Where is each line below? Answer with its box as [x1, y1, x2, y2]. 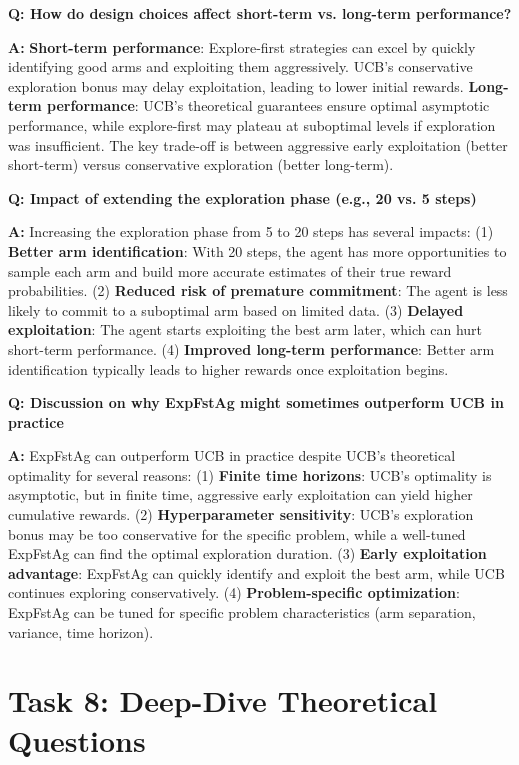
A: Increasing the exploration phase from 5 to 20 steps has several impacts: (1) [8, 221, 494, 242]
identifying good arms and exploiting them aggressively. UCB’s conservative [8, 56, 473, 77]
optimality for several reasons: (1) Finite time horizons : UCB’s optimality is [8, 464, 492, 485]
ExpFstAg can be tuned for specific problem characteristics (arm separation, [8, 602, 476, 623]
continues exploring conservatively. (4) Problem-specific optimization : [8, 582, 460, 603]
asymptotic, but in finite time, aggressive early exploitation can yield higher [8, 484, 473, 505]
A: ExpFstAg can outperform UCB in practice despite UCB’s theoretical [8, 445, 456, 466]
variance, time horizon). [8, 621, 154, 642]
